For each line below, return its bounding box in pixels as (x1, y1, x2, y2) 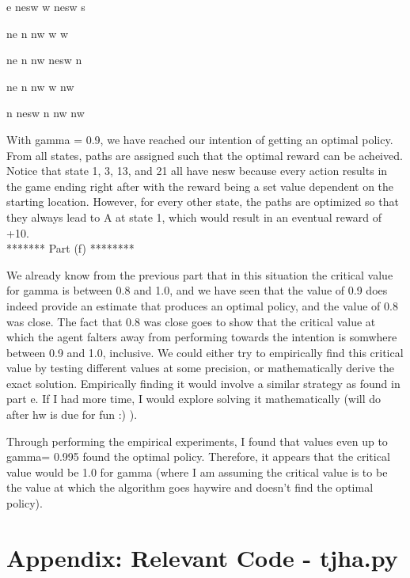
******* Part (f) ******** (6, 240, 135, 257)
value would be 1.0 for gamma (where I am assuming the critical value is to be (6, 463, 388, 480)
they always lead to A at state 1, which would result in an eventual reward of (6, 208, 382, 225)
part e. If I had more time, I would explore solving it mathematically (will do (6, 390, 382, 407)
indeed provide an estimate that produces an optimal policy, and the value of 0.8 (6, 297, 398, 314)
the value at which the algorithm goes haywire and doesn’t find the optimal (6, 479, 374, 496)
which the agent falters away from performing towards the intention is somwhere (6, 329, 397, 345)
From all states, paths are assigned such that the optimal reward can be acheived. (6, 146, 403, 163)
